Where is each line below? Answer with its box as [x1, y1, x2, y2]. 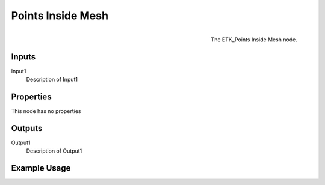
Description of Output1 [26, 147, 82, 154]
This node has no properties [11, 107, 81, 114]
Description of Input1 [26, 76, 78, 83]
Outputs [11, 123, 43, 133]
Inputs [11, 52, 36, 62]
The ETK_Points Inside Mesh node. [211, 36, 297, 43]
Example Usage [11, 163, 71, 174]
